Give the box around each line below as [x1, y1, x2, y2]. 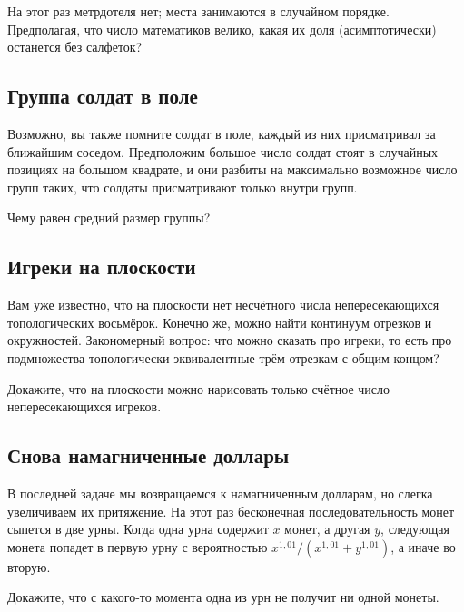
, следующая [380, 519, 449, 538]
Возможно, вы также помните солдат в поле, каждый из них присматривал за [7, 123, 436, 143]
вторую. [7, 557, 51, 576]
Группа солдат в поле [7, 82, 198, 110]
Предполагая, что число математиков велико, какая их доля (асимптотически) [7, 19, 437, 38]
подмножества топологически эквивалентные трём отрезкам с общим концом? [7, 348, 439, 367]
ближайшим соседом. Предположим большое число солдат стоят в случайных [7, 142, 439, 161]
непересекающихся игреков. [7, 397, 162, 416]
